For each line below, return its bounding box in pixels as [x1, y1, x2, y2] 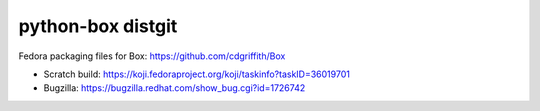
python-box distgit [18, 15, 178, 37]
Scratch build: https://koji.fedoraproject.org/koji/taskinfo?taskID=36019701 [43, 68, 350, 80]
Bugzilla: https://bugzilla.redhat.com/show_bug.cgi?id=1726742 [43, 82, 306, 94]
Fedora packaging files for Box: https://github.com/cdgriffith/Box [18, 50, 286, 62]
